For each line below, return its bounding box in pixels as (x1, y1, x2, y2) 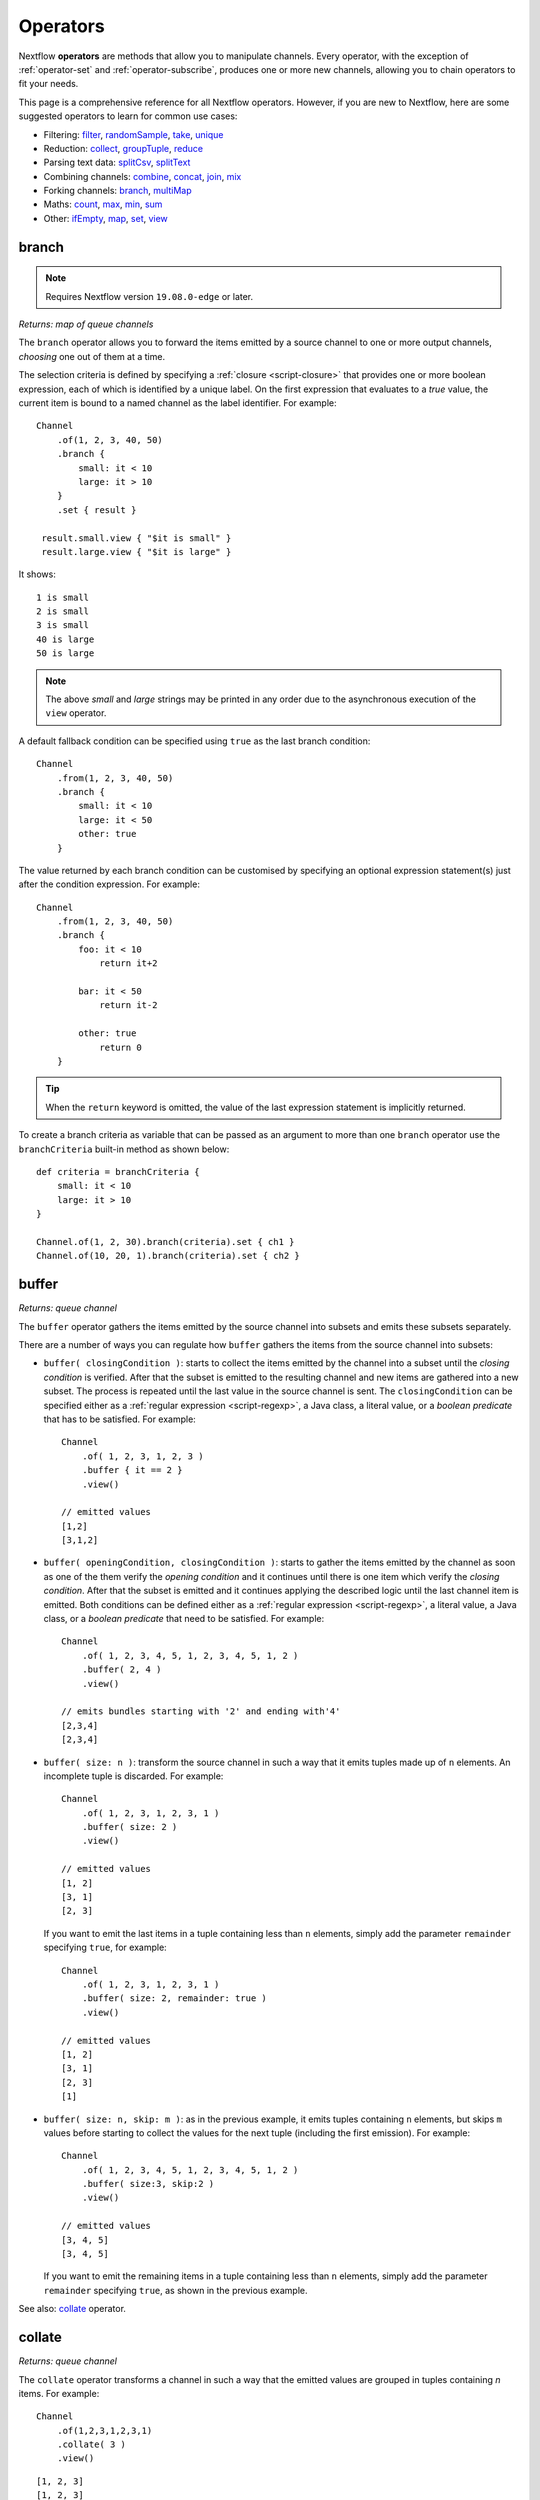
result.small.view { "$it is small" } (41, 532, 232, 544)
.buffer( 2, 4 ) (81, 1664, 162, 1675)
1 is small (36, 591, 90, 603)
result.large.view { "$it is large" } (41, 546, 232, 557)
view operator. (45, 707, 107, 719)
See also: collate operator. (18, 2303, 127, 2315)
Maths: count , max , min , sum (43, 198, 163, 210)
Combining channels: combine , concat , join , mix (43, 170, 242, 182)
